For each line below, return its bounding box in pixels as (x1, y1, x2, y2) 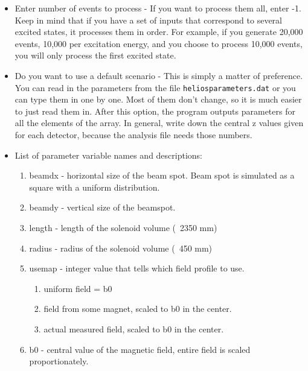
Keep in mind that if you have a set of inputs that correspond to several (14, 13, 282, 26)
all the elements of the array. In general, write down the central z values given (14, 116, 304, 129)
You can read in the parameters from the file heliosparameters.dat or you (14, 81, 296, 94)
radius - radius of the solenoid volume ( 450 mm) (29, 241, 213, 254)
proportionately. (29, 355, 89, 367)
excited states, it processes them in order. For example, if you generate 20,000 (14, 25, 303, 38)
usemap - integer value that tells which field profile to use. (29, 262, 245, 274)
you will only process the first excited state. (14, 49, 176, 62)
